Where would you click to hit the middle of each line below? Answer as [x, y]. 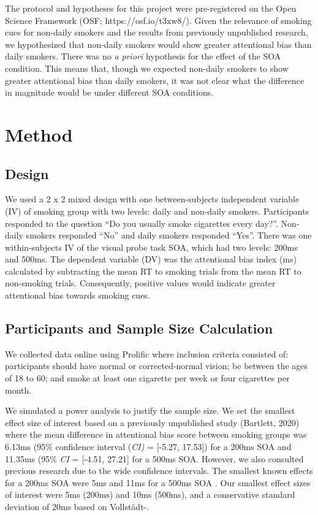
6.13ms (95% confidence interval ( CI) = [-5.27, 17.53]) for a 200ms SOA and [148, 447]
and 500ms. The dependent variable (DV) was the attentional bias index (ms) [151, 259]
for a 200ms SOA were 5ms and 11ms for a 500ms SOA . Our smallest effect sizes [158, 482]
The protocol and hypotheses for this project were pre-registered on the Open [151, 8]
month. [18, 390]
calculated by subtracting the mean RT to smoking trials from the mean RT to [153, 271]
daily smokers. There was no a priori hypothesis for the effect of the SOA [143, 56]
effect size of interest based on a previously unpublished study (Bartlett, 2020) [152, 422]
